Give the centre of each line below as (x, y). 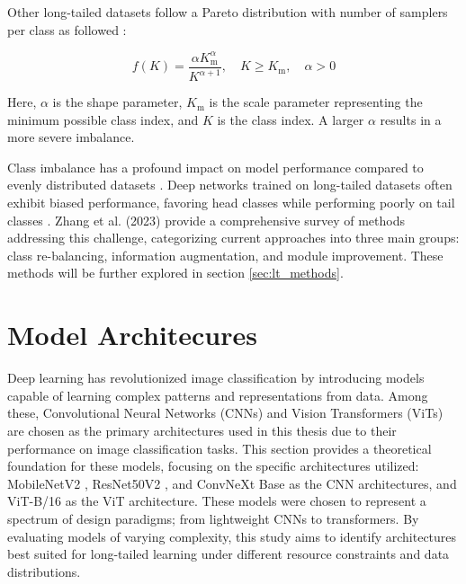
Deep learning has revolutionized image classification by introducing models (216, 378)
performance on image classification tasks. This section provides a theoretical (220, 448)
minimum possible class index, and (103, 119)
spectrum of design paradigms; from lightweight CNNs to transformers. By (213, 518)
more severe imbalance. (71, 137)
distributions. (44, 571)
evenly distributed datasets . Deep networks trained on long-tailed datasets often (230, 185)
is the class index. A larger (291, 119)
